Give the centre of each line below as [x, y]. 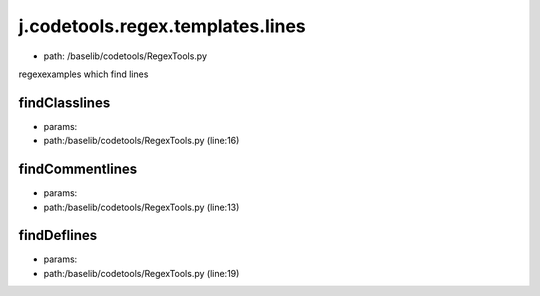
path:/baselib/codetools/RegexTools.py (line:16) [141, 141]
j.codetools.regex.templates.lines [162, 26]
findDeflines [58, 235]
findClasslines [64, 102]
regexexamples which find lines [83, 74]
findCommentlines [78, 169]
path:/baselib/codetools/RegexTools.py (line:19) [141, 273]
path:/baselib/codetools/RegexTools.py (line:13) [141, 207]
